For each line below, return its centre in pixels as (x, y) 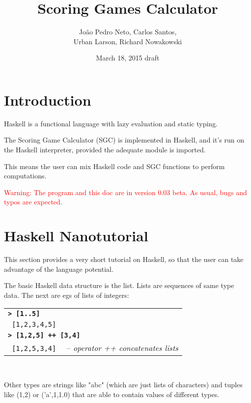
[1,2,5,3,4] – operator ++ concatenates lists (95, 347)
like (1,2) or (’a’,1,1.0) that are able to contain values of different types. (112, 394)
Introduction (48, 100)
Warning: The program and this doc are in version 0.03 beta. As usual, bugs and (125, 192)
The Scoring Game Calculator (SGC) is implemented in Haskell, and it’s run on (124, 140)
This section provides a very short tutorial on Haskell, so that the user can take (124, 259)
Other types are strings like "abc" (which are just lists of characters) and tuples (123, 385)
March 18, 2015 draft (128, 58)
